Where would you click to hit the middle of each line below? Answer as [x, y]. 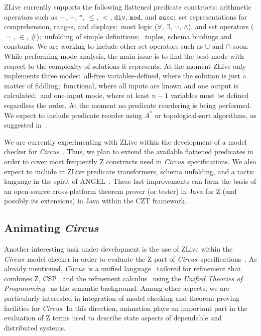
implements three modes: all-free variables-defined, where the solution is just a [125, 76]
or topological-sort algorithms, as [206, 115]
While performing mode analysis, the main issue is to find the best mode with [124, 55]
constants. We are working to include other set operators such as [104, 46]
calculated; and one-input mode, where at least [77, 95]
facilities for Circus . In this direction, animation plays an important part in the [126, 308]
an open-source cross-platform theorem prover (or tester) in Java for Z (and [120, 191]
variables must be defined [210, 95]
